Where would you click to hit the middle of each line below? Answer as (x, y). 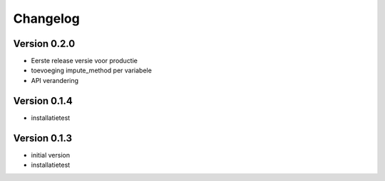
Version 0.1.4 (43, 100)
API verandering (55, 80)
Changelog (46, 18)
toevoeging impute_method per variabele (92, 70)
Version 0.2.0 (44, 44)
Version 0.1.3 (43, 138)
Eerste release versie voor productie (84, 61)
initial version (51, 155)
